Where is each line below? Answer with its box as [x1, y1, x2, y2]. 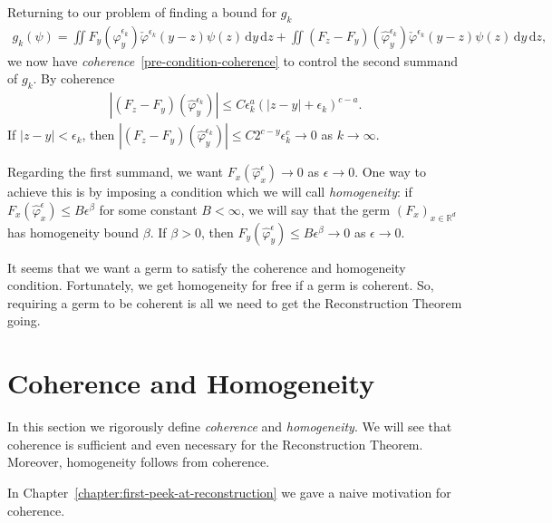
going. [7, 311, 41, 330]
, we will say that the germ [240, 199, 391, 218]
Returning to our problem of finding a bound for [7, 3, 277, 21]
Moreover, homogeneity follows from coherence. [7, 452, 270, 471]
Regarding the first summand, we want [7, 162, 224, 181]
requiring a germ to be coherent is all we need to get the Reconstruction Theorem [7, 293, 462, 312]
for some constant [99, 199, 198, 218]
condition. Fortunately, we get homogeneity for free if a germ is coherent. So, [7, 276, 434, 295]
